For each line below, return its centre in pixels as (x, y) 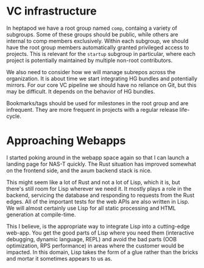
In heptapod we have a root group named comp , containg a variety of (92, 28)
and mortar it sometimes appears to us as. (59, 258)
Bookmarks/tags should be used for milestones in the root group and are (97, 103)
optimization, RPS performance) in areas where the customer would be (95, 246)
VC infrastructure (51, 11)
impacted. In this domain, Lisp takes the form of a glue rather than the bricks (102, 252)
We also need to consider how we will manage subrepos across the (91, 72)
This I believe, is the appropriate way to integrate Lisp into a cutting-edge (98, 226)
